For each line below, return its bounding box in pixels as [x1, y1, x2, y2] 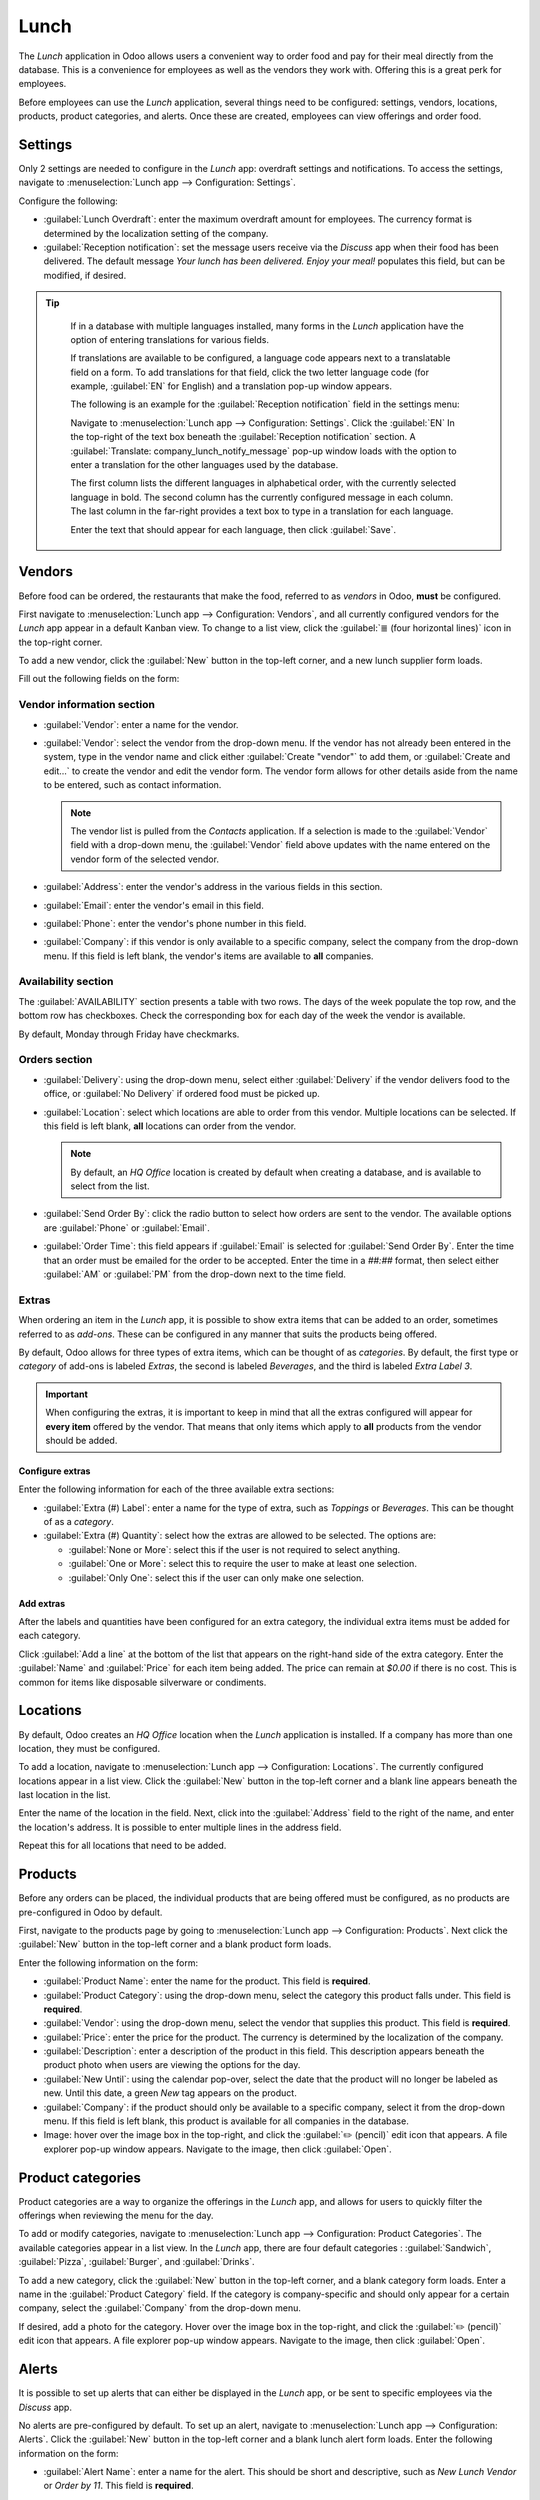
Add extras [18, 1597, 66, 1609]
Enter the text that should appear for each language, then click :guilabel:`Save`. [70, 523, 397, 535]
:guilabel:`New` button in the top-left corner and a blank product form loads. [18, 1938, 332, 1950]
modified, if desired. [43, 269, 127, 281]
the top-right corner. [18, 636, 103, 648]
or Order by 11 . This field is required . [43, 2480, 194, 2492]
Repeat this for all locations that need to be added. [18, 1840, 227, 1852]
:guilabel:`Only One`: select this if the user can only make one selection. [68, 1571, 365, 1584]
